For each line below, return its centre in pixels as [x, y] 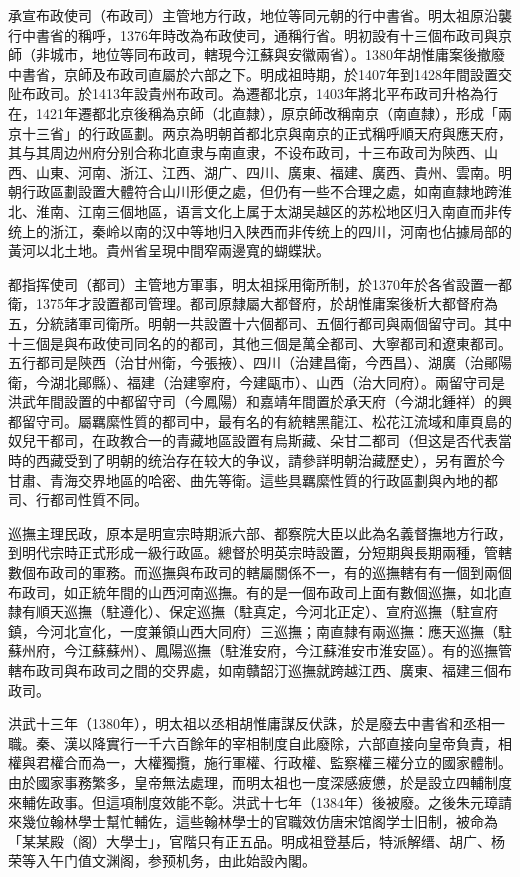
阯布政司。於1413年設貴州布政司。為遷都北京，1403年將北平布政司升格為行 [253, 93]
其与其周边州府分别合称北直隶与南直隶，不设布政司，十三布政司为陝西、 [246, 152]
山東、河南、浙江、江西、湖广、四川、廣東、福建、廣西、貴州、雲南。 [266, 171]
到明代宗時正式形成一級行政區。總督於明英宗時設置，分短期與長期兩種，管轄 [260, 552]
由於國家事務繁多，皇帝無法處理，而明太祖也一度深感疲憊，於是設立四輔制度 [260, 781]
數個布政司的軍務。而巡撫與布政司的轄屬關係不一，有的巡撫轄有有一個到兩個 [260, 572]
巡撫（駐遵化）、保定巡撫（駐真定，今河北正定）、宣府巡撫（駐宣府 [280, 611]
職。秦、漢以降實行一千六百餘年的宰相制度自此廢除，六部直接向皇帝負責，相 [260, 742]
